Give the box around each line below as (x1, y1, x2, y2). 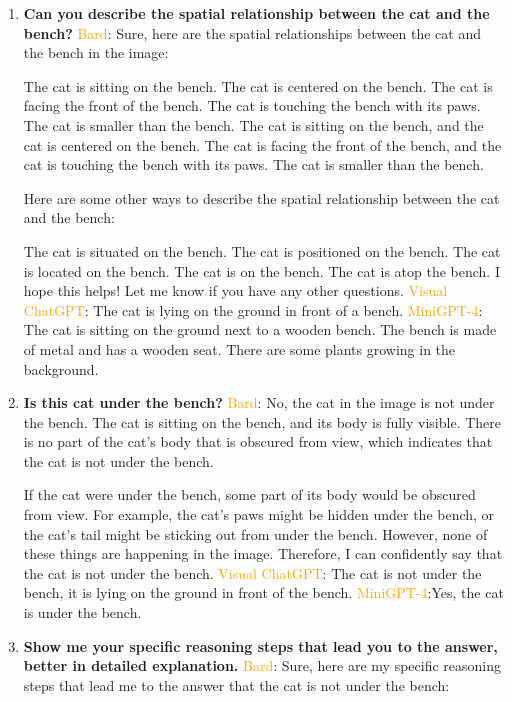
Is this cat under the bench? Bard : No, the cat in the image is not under (23, 392, 495, 413)
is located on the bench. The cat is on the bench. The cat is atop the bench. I (23, 260, 500, 281)
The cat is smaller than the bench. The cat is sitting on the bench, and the (23, 114, 484, 135)
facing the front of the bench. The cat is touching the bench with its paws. (23, 95, 481, 116)
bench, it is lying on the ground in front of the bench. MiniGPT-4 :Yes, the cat (23, 582, 504, 603)
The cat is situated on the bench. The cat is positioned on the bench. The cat (23, 240, 501, 261)
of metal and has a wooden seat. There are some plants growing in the (23, 338, 456, 359)
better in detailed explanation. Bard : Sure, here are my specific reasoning (23, 655, 501, 676)
